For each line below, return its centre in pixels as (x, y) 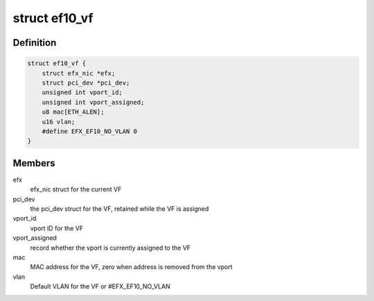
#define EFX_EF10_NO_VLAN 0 (90, 131)
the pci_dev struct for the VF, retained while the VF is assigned (119, 209)
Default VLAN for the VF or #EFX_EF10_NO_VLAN (100, 286)
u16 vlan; (59, 122)
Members (34, 163)
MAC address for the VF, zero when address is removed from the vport (131, 267)
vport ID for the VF (56, 228)
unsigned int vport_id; (82, 93)
